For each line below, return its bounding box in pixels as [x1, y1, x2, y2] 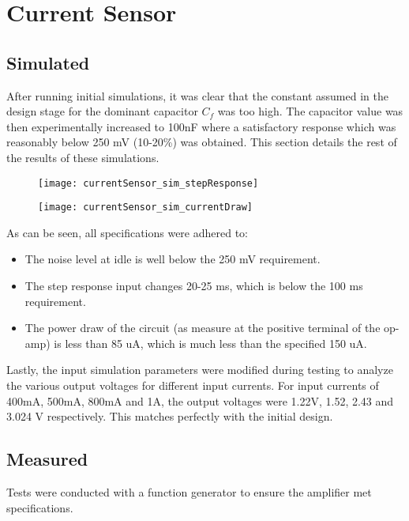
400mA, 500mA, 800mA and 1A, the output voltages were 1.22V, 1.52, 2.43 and [6, 392, 394, 409]
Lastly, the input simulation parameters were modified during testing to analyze [6, 361, 393, 378]
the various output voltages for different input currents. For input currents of [6, 377, 379, 394]
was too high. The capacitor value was [217, 103, 403, 119]
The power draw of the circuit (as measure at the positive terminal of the [24, 319, 381, 336]
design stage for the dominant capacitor [6, 103, 198, 119]
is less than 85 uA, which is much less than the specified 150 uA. [54, 334, 367, 351]
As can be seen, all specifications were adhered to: [6, 224, 249, 240]
